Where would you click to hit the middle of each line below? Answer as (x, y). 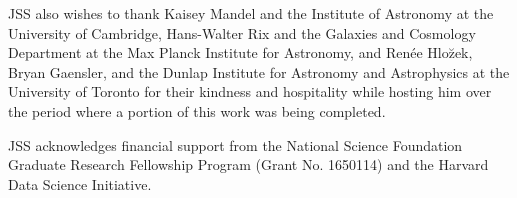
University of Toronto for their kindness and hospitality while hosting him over (250, 91)
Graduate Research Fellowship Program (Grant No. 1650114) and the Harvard (248, 164)
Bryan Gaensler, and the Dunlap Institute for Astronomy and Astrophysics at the (259, 71)
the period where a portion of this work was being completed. (197, 110)
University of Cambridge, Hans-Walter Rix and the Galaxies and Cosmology (242, 32)
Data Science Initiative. (80, 183)
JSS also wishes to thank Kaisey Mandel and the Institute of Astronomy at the (251, 13)
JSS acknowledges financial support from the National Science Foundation (235, 144)
